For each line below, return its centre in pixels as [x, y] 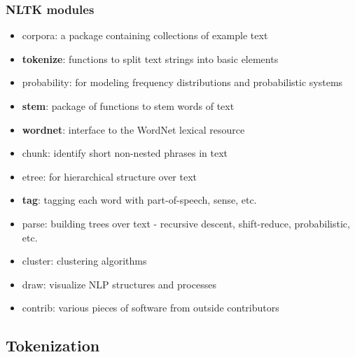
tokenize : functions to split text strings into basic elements [150, 58]
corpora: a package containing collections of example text [145, 35]
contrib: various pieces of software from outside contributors [151, 308]
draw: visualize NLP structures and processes [119, 284]
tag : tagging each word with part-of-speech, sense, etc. [139, 200]
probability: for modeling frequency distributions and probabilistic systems [182, 82]
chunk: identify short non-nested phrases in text [125, 153]
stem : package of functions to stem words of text [128, 106]
